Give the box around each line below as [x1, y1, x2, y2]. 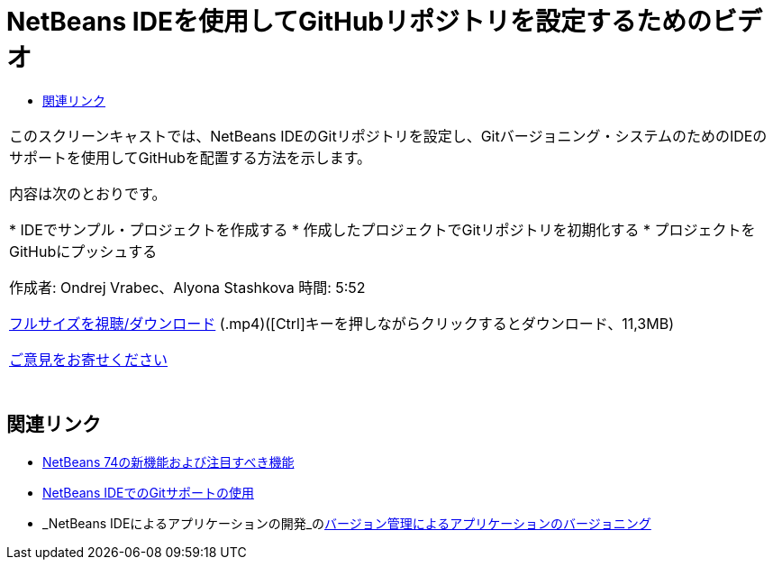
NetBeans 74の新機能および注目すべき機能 [42, 453, 295, 470]
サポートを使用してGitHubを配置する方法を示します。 [9, 148, 372, 167]
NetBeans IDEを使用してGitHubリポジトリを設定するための [6, 6, 712, 37]
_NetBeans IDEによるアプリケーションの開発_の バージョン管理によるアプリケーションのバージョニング [42, 515, 651, 531]
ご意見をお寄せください [9, 350, 168, 369]
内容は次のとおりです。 [9, 184, 167, 203]
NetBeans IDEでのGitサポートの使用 [42, 484, 254, 500]
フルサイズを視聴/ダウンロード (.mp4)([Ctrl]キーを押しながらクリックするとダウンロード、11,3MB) [9, 314, 675, 333]
